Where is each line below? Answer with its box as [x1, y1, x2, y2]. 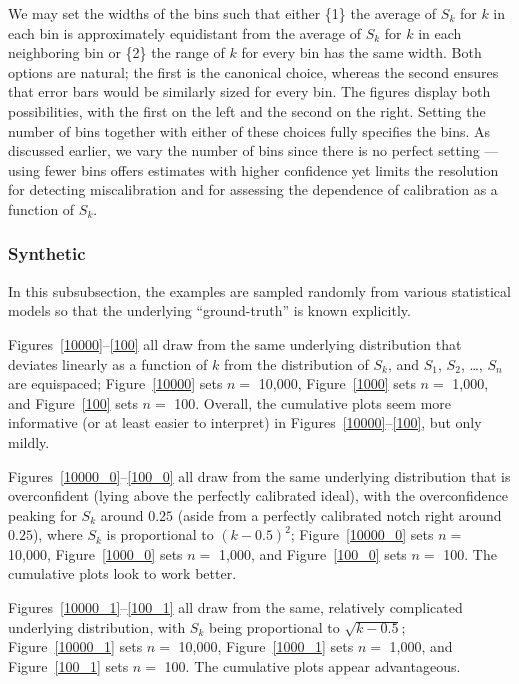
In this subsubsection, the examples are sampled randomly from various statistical [8, 280, 511, 301]
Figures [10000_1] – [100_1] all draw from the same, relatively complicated [8, 597, 463, 618]
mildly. [8, 431, 50, 452]
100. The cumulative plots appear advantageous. [164, 655, 461, 676]
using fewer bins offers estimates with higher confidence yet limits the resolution [8, 159, 499, 180]
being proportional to [208, 616, 340, 637]
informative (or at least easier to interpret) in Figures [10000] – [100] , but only [8, 412, 482, 433]
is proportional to [106, 524, 214, 545]
